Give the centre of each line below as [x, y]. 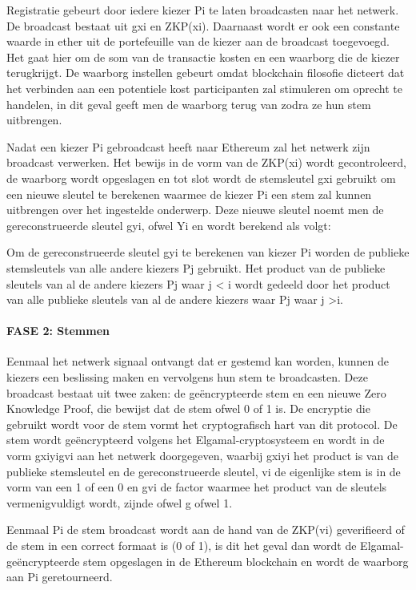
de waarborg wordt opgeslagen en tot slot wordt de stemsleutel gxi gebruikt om [201, 178]
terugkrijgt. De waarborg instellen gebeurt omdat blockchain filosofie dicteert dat [206, 73]
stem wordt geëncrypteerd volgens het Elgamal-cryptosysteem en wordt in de [196, 440]
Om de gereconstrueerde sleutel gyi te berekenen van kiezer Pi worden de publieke [208, 252]
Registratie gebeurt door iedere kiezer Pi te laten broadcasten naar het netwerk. [203, 10]
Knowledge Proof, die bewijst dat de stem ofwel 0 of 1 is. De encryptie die [188, 408]
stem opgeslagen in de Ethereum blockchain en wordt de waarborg [246, 561]
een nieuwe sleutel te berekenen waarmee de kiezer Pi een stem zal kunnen [189, 194]
